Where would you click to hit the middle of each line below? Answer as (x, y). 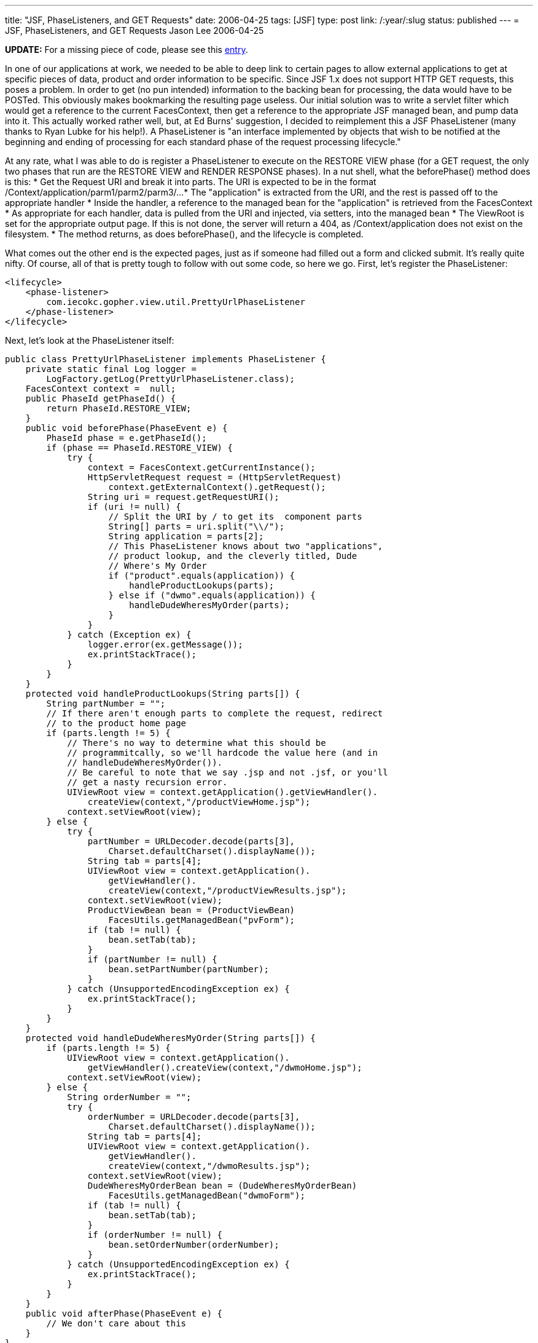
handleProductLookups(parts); (202, 585)
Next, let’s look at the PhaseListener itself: (90, 340)
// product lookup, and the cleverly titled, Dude (233, 556)
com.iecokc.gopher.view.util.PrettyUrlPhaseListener (176, 302)
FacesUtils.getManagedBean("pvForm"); (202, 920)
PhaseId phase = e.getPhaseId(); (127, 438)
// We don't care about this (116, 1323)
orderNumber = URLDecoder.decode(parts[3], (194, 1117)
